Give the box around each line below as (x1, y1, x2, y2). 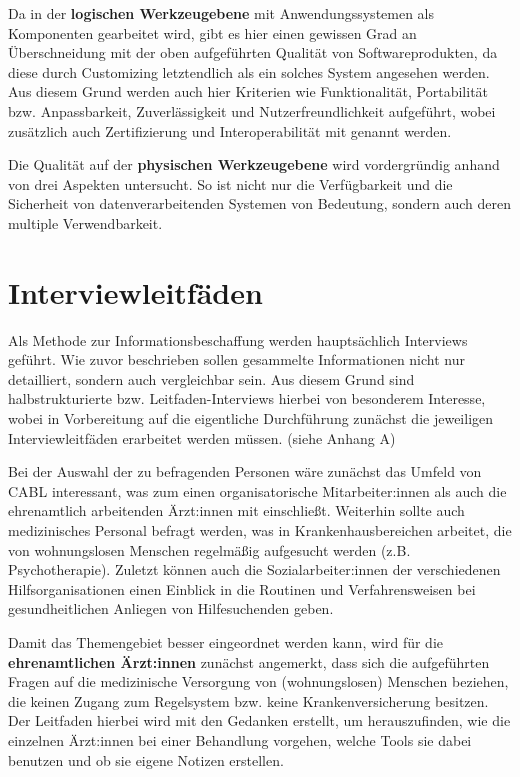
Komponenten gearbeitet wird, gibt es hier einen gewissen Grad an (8, 22, 417, 43)
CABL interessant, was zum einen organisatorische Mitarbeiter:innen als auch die (8, 480, 507, 501)
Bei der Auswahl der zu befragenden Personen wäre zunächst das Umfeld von (8, 461, 482, 482)
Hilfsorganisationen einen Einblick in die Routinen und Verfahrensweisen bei (8, 578, 476, 599)
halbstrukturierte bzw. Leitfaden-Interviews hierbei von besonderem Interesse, (8, 388, 486, 409)
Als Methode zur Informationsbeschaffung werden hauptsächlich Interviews (8, 329, 468, 350)
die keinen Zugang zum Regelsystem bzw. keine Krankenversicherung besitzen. (8, 690, 489, 711)
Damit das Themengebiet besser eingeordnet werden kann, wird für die (8, 631, 444, 652)
